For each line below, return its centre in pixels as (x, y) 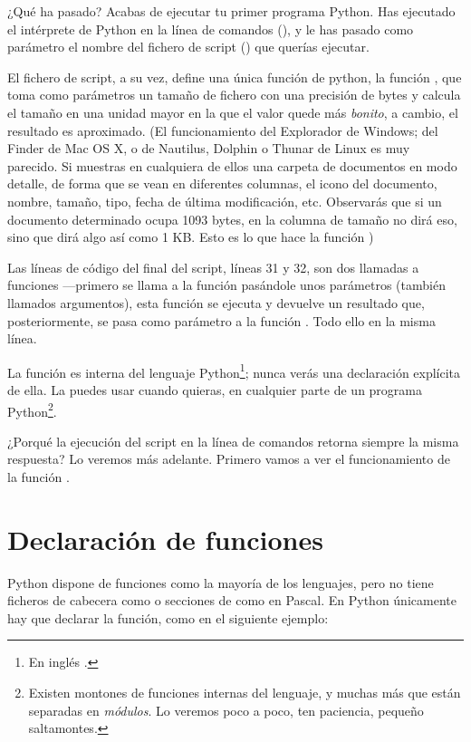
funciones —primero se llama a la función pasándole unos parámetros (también (226, 285)
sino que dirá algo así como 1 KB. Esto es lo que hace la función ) (191, 237)
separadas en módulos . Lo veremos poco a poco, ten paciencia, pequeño (226, 710)
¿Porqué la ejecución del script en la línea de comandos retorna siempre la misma (233, 441)
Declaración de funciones (165, 539)
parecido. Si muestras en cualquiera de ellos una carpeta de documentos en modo (232, 165)
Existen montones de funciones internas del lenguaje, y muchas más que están (245, 693)
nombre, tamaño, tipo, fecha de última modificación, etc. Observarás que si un (225, 201)
